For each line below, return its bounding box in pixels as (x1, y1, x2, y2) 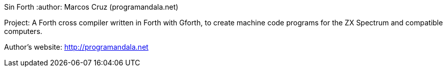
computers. (4, 27, 42, 35)
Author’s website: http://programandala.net (4, 43, 148, 51)
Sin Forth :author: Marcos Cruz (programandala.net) (4, 3, 179, 11)
